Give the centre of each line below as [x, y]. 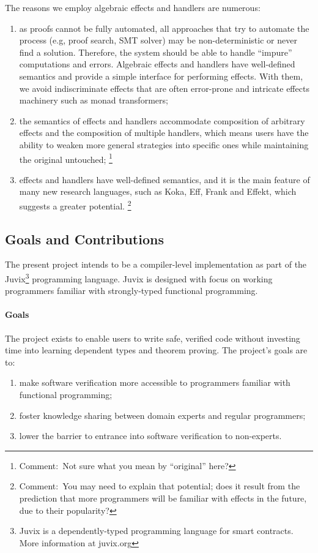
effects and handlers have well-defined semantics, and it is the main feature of [165, 179]
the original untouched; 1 [66, 158]
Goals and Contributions [84, 239]
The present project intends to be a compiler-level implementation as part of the [156, 264]
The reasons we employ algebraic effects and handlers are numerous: [133, 7]
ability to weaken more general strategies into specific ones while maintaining [164, 144]
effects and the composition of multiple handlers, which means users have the [164, 133]
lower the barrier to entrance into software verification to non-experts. [150, 436]
